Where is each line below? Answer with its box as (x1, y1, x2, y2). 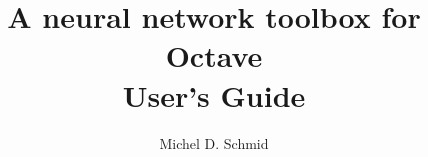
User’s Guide (122, 74, 306, 115)
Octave (165, 35, 263, 76)
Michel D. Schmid (159, 132, 269, 153)
